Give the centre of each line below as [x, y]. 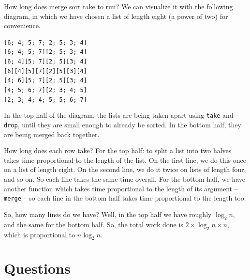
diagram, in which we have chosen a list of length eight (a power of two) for [116, 16]
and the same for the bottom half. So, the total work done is [94, 224]
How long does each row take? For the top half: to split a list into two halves [118, 150]
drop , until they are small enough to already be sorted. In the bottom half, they [123, 125]
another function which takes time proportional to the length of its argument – [121, 188]
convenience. [22, 25]
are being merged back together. [52, 134]
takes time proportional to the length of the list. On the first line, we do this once [125, 160]
